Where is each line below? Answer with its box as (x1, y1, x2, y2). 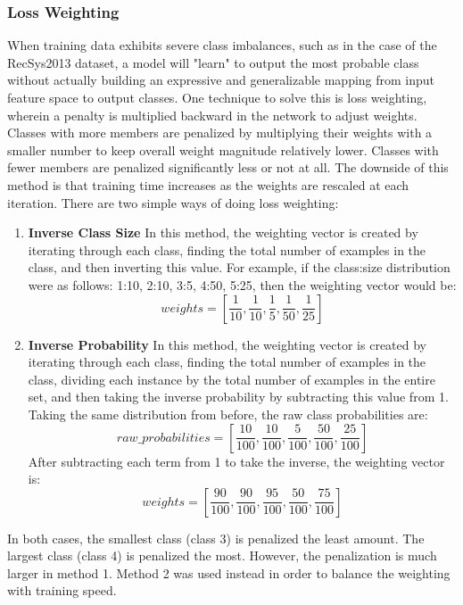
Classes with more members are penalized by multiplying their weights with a (7, 123, 433, 142)
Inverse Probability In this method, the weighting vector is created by (28, 335, 427, 353)
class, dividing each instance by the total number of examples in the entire (28, 369, 435, 388)
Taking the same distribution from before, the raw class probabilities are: (28, 404, 428, 423)
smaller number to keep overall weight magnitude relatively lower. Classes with (7, 140, 439, 159)
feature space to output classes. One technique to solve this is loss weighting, (7, 88, 427, 106)
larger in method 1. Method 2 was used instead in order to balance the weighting (7, 563, 451, 582)
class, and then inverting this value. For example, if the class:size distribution (28, 258, 451, 277)
